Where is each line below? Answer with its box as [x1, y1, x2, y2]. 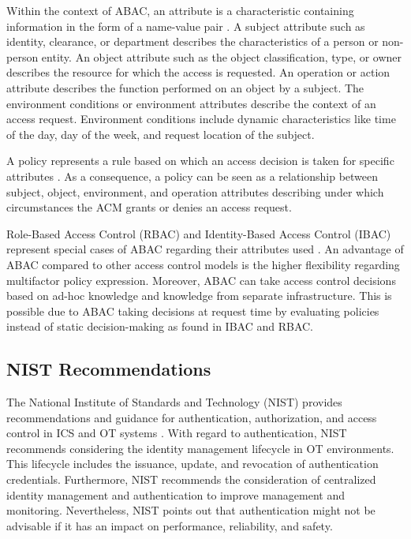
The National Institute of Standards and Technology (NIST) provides [6, 394, 342, 410]
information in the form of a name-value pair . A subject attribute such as [6, 17, 365, 34]
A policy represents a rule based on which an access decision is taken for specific [6, 152, 394, 169]
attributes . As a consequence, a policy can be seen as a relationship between [6, 167, 379, 184]
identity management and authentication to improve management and [6, 486, 345, 503]
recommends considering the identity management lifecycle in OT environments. [6, 440, 394, 456]
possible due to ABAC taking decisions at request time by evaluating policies [6, 302, 379, 319]
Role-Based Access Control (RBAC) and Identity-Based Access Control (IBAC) [6, 225, 391, 241]
